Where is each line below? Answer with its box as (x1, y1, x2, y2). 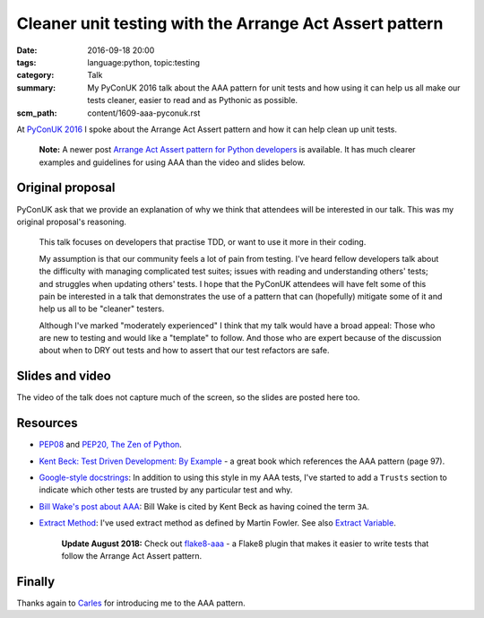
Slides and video (16, 369, 111, 384)
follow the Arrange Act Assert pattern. (61, 551, 203, 561)
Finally (16, 574, 56, 589)
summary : (16, 82, 56, 93)
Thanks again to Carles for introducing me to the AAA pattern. (16, 597, 246, 608)
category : (16, 70, 55, 81)
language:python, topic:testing (87, 57, 201, 67)
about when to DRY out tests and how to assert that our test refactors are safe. (39, 345, 331, 356)
